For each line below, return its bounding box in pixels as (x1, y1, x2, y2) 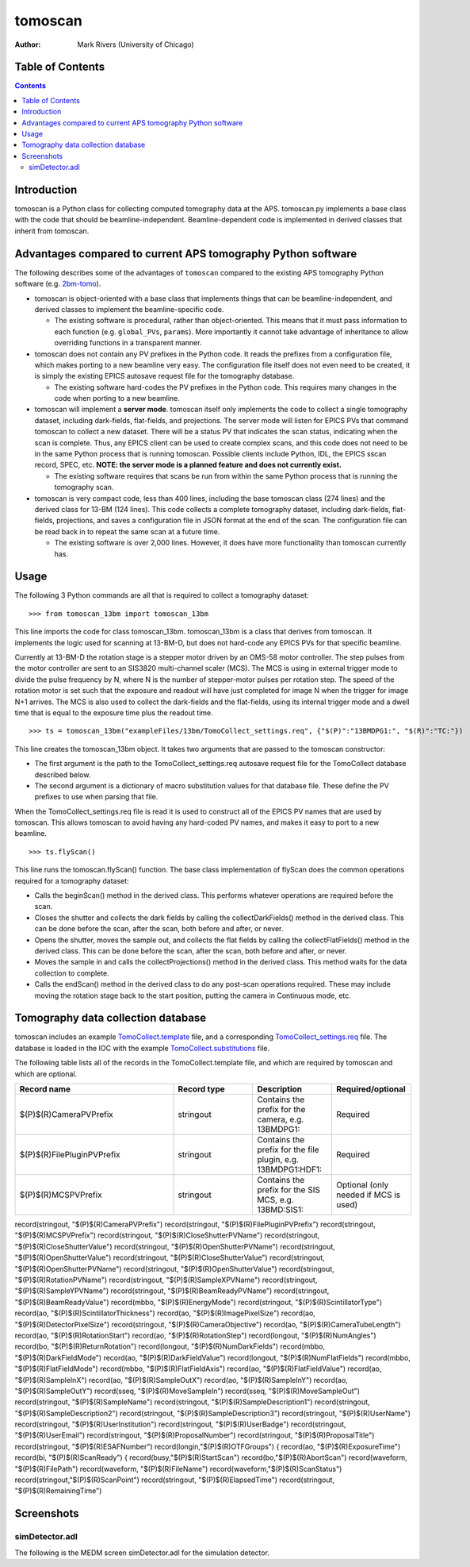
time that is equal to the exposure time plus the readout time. (14, 707, 213, 718)
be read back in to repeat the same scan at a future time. (34, 526, 220, 536)
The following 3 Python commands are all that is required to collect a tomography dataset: (14, 591, 309, 600)
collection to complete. (34, 968, 110, 978)
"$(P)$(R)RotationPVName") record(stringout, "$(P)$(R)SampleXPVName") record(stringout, (14, 1275, 318, 1284)
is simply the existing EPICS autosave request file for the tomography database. (34, 372, 295, 381)
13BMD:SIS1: (257, 1204, 304, 1215)
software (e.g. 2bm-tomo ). (14, 279, 101, 289)
